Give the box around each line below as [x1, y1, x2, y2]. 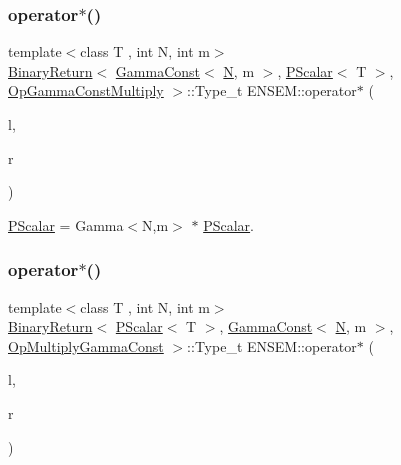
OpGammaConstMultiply [8, 80, 164, 101]
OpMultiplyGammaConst [8, 335, 164, 356]
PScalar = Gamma [8, 214, 124, 235]
